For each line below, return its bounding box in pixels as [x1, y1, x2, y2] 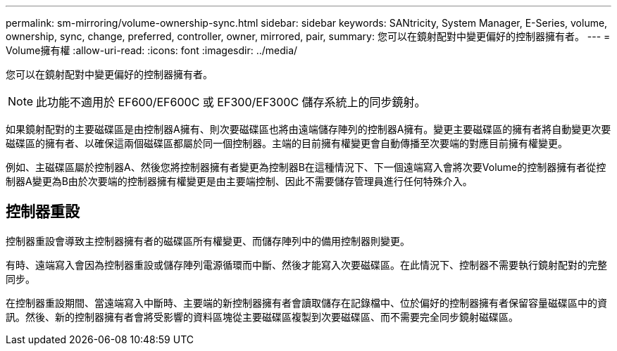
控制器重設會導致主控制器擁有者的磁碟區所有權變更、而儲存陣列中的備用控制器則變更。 [6, 234, 410, 247]
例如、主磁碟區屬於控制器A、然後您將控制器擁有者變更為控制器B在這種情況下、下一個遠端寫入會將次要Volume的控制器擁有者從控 [6, 161, 606, 173]
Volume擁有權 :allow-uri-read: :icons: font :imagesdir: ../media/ [6, 44, 298, 56]
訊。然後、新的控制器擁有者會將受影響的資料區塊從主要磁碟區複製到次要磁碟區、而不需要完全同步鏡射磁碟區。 [6, 310, 518, 323]
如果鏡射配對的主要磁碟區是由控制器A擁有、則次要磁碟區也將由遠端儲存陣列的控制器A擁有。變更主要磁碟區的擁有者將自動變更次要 [6, 123, 611, 135]
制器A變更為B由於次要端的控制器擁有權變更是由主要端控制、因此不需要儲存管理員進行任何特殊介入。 [6, 175, 473, 187]
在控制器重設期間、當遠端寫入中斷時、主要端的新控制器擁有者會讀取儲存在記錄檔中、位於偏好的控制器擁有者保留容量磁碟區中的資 [6, 296, 607, 309]
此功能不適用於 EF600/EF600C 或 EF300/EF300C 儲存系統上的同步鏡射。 [36, 95, 426, 109]
